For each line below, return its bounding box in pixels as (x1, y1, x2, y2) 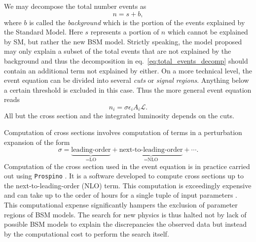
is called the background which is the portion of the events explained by (29, 17, 245, 27)
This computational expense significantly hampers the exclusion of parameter (4, 200, 238, 210)
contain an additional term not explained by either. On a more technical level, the (4, 65, 252, 75)
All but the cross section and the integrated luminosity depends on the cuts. (4, 110, 234, 121)
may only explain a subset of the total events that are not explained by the (4, 46, 231, 56)
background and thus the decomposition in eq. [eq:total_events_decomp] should (4, 55, 248, 66)
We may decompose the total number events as (4, 1, 146, 11)
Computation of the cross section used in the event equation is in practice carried (4, 161, 250, 171)
